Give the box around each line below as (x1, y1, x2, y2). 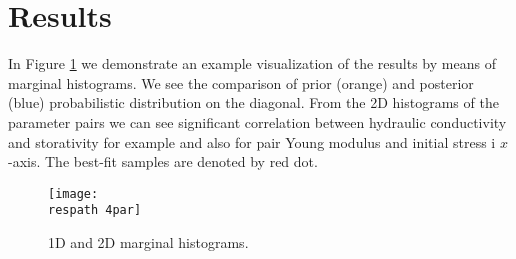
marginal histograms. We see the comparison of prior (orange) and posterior (8, 72, 474, 93)
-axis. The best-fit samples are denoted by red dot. (8, 151, 318, 172)
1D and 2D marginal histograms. (48, 232, 249, 252)
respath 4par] (48, 203, 142, 218)
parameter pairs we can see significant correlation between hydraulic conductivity (8, 111, 507, 132)
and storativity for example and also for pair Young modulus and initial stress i (8, 131, 496, 152)
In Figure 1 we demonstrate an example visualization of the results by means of (8, 53, 496, 74)
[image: (48, 186, 99, 201)
